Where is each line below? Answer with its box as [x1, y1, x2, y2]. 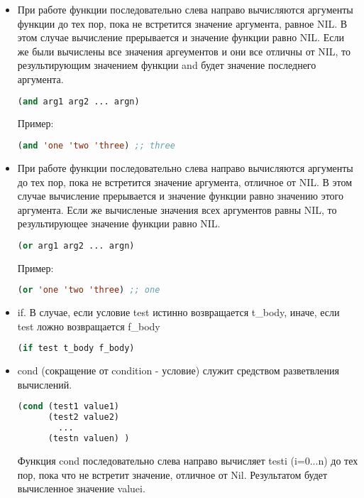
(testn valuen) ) [48, 433, 130, 444]
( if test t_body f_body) [17, 343, 135, 354]
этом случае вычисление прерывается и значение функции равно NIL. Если [17, 30, 344, 45]
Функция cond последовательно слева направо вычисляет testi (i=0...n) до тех [17, 453, 358, 467]
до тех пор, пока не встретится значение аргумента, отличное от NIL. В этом [17, 174, 353, 189]
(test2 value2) [48, 412, 119, 423]
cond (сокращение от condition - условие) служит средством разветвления [17, 363, 339, 378]
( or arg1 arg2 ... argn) [17, 240, 135, 251]
